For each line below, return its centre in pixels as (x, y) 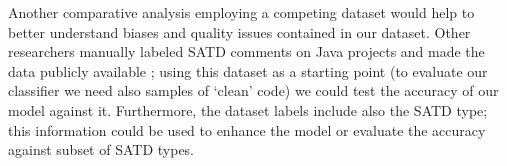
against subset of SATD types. (101, 149)
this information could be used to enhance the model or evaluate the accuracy (247, 129)
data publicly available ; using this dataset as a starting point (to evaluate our (248, 70)
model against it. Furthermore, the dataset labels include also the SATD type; (248, 109)
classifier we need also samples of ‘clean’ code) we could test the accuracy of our (253, 90)
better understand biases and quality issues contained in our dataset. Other (239, 31)
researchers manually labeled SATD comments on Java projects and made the (246, 51)
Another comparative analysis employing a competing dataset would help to (241, 12)
